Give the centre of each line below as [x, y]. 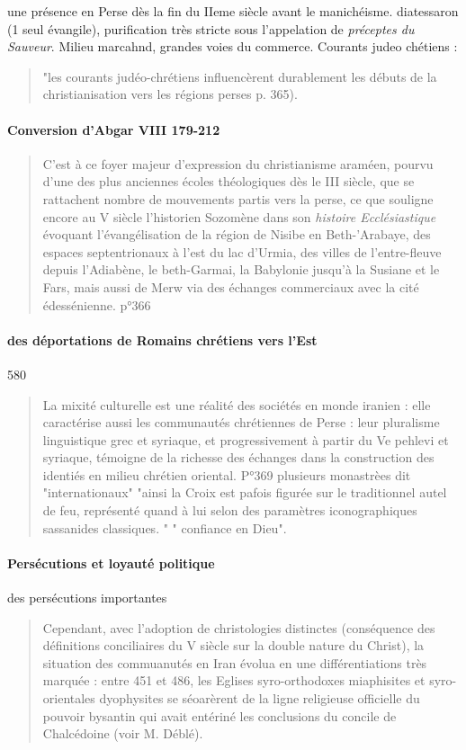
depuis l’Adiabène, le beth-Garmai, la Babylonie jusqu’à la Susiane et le [241, 269]
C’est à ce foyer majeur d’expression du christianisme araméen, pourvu [238, 163]
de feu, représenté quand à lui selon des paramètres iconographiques [230, 510]
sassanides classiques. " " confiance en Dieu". [165, 527]
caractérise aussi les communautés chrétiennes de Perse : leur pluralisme [241, 422]
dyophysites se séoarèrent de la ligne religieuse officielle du [260, 698]
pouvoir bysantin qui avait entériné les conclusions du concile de [220, 715]
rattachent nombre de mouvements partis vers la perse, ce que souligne [238, 198]
